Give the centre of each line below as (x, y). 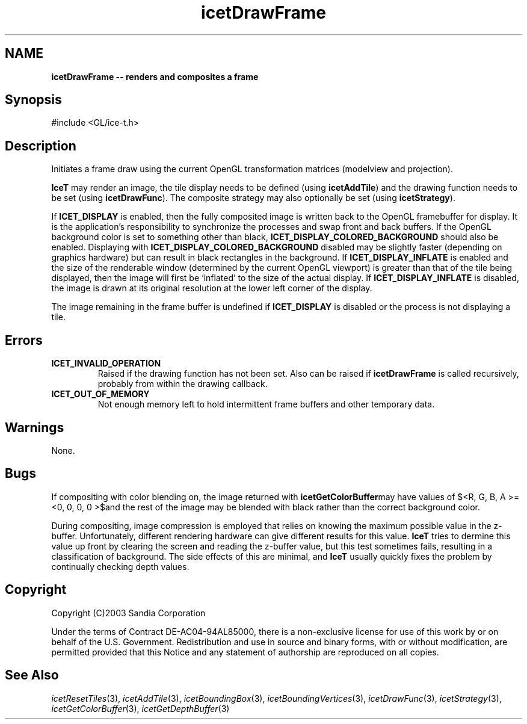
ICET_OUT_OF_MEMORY (100, 394)
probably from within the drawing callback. (183, 384)
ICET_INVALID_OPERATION (106, 364)
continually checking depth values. (120, 566)
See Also (32, 675)
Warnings (35, 427)
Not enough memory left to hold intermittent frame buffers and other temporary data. (266, 404)
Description (41, 146)
